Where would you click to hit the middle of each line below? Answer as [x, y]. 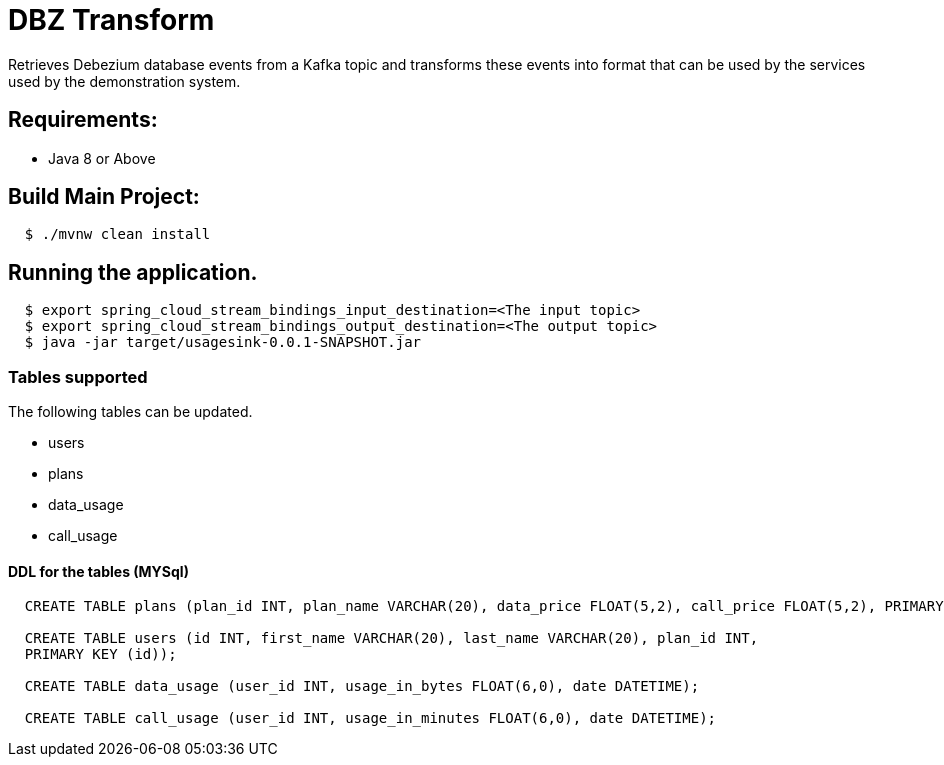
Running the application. [133, 272]
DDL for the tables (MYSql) [98, 571]
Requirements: [83, 120]
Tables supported [78, 376]
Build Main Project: [104, 197]
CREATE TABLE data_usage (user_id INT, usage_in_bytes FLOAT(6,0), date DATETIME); [362, 686]
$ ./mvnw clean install [117, 234]
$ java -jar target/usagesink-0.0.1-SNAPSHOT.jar [223, 342]
